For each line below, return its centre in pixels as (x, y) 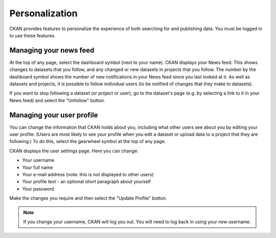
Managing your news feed (52, 50)
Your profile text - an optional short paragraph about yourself (86, 182)
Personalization (43, 13)
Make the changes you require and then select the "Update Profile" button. (88, 198)
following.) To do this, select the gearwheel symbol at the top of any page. (88, 141)
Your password (38, 188)
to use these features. (32, 35)
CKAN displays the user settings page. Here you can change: (74, 151)
